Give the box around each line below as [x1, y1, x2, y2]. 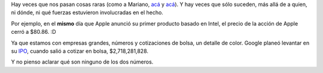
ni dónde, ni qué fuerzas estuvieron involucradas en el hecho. [11, 9, 164, 16]
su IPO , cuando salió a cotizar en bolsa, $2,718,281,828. [11, 47, 149, 55]
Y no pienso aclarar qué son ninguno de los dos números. [11, 58, 154, 65]
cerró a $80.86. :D [11, 28, 56, 36]
